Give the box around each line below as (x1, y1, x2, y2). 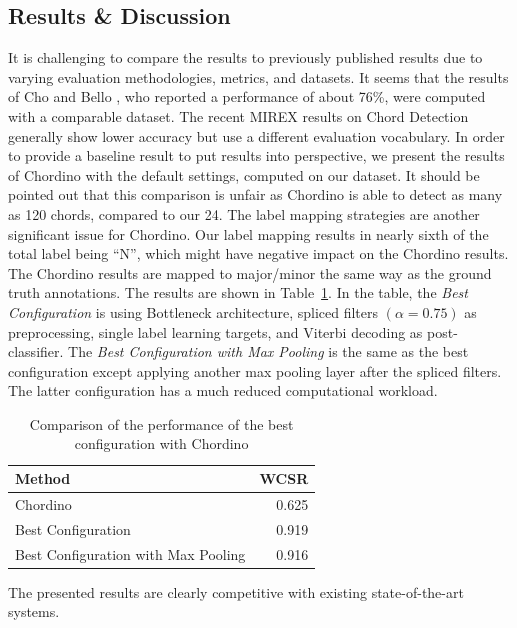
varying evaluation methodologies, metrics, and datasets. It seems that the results (8, 66, 509, 87)
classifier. (8, 341, 64, 362)
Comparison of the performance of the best (29, 413, 294, 434)
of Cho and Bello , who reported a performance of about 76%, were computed (8, 86, 486, 107)
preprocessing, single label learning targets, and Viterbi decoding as (8, 321, 423, 342)
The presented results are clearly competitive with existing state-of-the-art (8, 581, 464, 602)
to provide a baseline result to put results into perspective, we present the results (8, 145, 505, 166)
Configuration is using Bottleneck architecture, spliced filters (8, 301, 379, 322)
